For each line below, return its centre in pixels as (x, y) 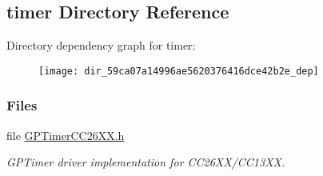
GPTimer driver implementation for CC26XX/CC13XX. (146, 162)
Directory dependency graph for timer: (101, 45)
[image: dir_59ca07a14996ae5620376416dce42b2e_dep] (179, 71)
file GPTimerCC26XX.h (66, 135)
